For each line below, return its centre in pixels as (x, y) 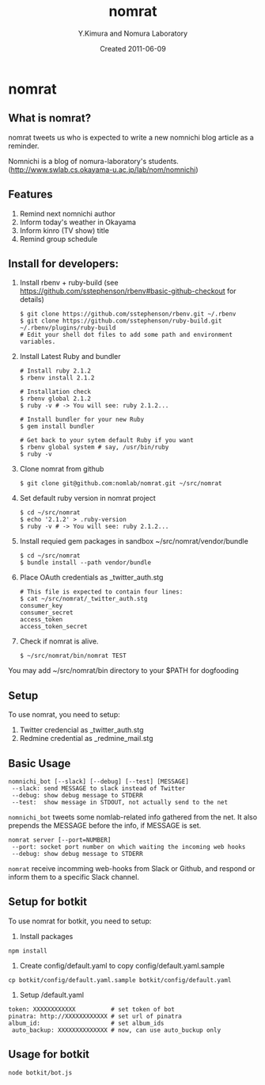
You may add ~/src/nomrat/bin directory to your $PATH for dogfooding (123, 670)
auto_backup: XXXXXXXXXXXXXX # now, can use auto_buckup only (116, 1030)
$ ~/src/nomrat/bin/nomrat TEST (73, 656)
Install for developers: (64, 264)
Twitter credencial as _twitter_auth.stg (81, 730)
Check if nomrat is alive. (59, 641)
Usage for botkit (49, 1054)
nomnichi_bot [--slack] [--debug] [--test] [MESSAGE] (99, 781)
